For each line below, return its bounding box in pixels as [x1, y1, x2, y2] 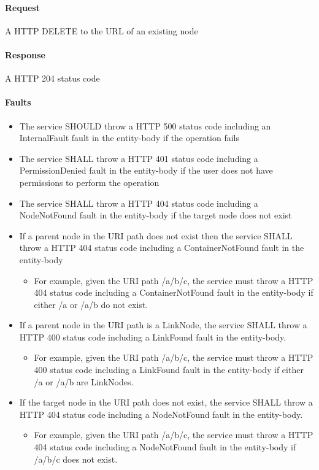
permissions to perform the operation [19, 175, 159, 188]
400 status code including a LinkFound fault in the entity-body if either [34, 363, 304, 376]
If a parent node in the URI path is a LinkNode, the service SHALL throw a [19, 318, 307, 331]
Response [5, 48, 45, 61]
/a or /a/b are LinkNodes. [34, 375, 134, 388]
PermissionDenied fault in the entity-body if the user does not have [19, 164, 273, 177]
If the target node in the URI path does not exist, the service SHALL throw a [19, 396, 313, 409]
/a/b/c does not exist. [34, 452, 118, 465]
